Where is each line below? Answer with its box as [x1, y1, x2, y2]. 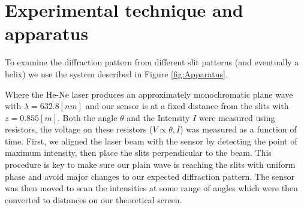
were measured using [198, 111, 275, 123]
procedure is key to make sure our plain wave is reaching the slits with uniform [5, 158, 296, 171]
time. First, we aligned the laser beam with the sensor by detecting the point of [5, 134, 297, 147]
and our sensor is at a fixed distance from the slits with [85, 100, 289, 112]
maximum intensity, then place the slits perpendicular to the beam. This [5, 146, 272, 159]
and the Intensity [127, 111, 190, 123]
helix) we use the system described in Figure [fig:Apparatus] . [5, 67, 228, 80]
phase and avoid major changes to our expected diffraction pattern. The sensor [5, 170, 295, 182]
